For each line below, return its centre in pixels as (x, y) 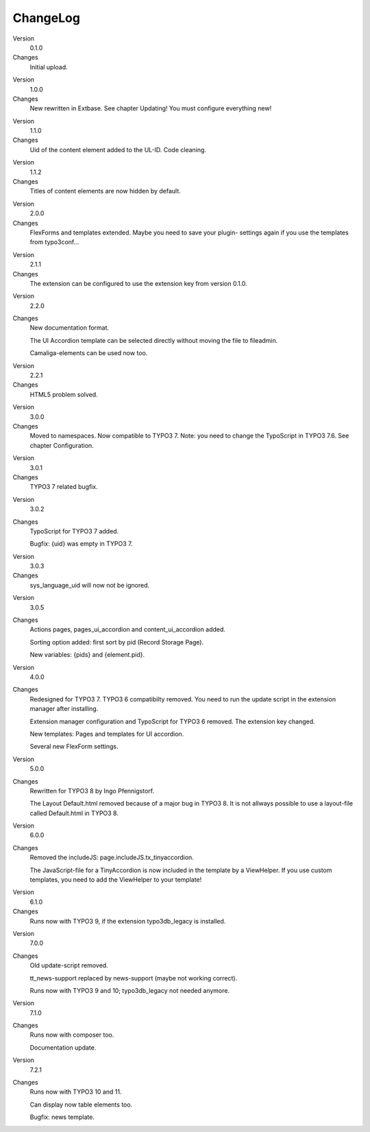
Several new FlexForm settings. (74, 747)
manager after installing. (64, 709)
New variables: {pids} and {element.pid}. (87, 655)
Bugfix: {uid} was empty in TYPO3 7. (81, 544)
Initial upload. (49, 67)
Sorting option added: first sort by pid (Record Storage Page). (117, 642)
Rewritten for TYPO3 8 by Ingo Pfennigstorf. (92, 791)
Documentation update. (63, 1047)
